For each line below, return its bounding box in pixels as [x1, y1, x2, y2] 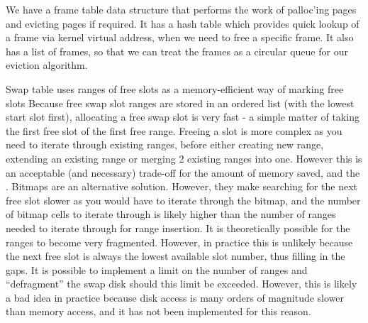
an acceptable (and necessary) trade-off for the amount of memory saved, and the [6, 165, 360, 180]
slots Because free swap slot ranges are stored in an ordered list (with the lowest [6, 95, 355, 110]
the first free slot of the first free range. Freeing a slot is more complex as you [6, 123, 342, 138]
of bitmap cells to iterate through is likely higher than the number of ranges [6, 207, 336, 221]
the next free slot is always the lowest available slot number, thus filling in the [6, 248, 345, 263]
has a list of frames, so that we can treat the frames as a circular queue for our [6, 43, 348, 58]
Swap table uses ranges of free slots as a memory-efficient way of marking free [6, 81, 344, 96]
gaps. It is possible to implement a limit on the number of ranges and [6, 262, 308, 277]
